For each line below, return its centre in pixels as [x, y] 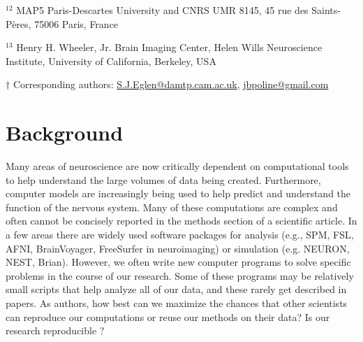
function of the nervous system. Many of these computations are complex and [172, 207]
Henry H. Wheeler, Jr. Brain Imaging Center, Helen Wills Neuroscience [169, 47]
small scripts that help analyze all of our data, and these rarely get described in [176, 289]
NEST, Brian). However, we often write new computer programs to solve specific [178, 262]
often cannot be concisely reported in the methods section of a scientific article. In [181, 221]
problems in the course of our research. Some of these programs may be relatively [180, 275]
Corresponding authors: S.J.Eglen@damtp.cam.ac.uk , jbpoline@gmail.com [171, 84]
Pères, [18, 23]
